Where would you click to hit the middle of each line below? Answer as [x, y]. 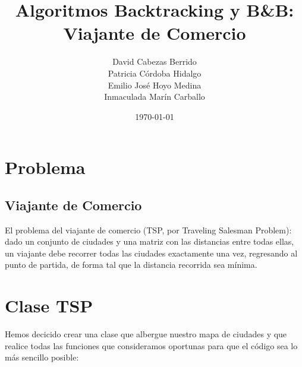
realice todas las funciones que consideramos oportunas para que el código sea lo [151, 345]
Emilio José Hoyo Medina [155, 85]
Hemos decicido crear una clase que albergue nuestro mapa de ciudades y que [146, 334]
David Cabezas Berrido [155, 61]
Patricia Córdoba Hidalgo [155, 73]
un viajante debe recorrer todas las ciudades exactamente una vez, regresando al [151, 253]
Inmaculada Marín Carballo [155, 97]
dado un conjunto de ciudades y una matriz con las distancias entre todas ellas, [150, 241]
